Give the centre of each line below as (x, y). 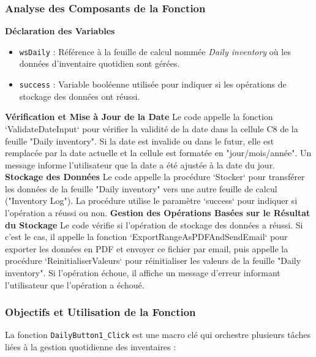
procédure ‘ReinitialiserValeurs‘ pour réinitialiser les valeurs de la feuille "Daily (153, 261)
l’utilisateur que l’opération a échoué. (75, 284)
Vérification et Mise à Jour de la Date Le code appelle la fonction (139, 117)
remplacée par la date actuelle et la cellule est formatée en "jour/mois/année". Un (158, 153)
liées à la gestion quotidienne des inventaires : (91, 347)
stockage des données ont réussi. (80, 96)
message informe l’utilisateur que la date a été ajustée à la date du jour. (140, 164)
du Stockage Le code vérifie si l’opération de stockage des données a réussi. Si (154, 224)
